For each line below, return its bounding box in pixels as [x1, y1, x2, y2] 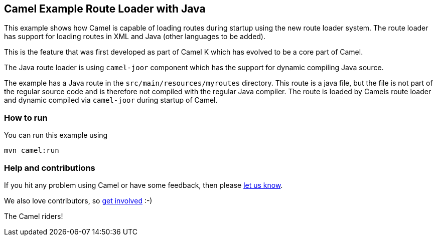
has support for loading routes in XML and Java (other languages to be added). [4, 32, 266, 41]
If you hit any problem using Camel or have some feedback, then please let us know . [4, 180, 283, 189]
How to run [4, 112, 48, 123]
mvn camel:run [4, 146, 59, 155]
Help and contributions [4, 162, 95, 173]
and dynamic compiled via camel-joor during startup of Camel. [4, 96, 218, 105]
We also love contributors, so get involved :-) [4, 196, 153, 205]
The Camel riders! [4, 211, 63, 220]
